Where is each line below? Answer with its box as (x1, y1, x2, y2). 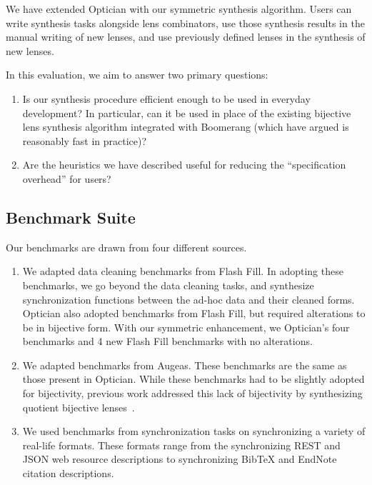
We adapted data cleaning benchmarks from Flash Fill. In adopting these (22, 264, 343, 279)
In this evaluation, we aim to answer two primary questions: (6, 67, 268, 82)
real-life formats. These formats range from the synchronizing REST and (22, 437, 341, 452)
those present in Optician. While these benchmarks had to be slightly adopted (22, 371, 365, 386)
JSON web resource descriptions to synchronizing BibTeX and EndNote (22, 451, 337, 466)
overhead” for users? (22, 171, 111, 186)
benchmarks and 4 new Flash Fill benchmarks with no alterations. (22, 334, 313, 349)
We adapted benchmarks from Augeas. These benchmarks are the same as (22, 357, 347, 372)
